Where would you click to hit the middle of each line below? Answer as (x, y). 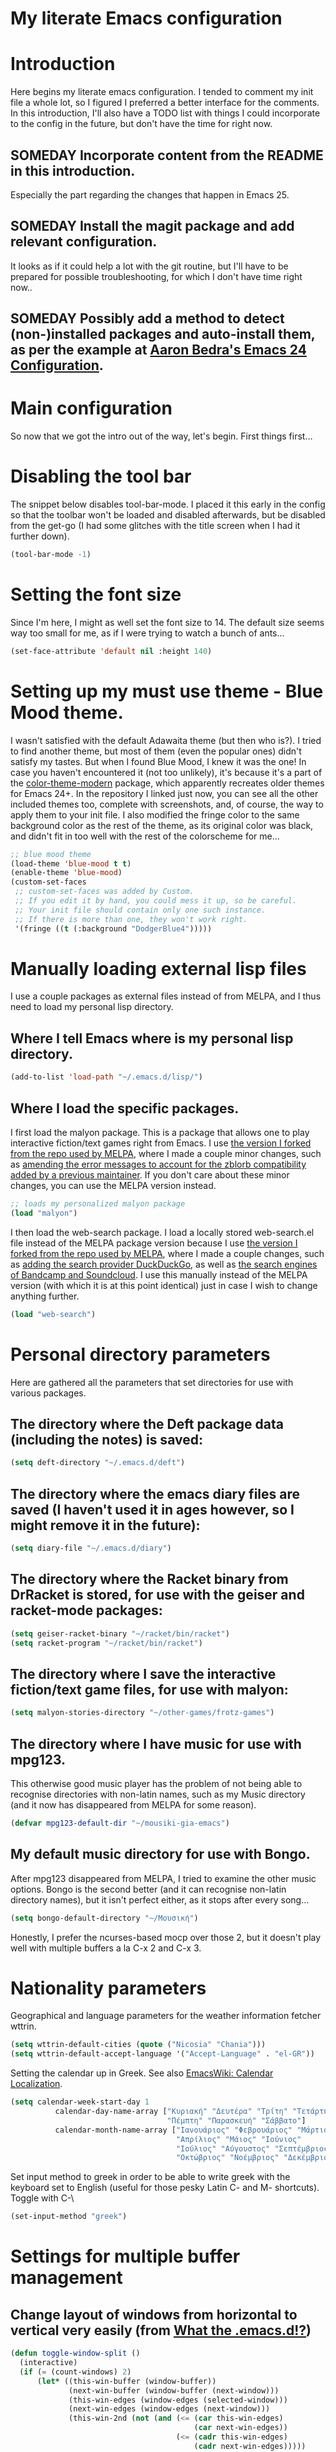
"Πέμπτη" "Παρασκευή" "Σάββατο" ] (236, 2120)
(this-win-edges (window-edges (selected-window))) (178, 2400)
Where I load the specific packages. (125, 1108)
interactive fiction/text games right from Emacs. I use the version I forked (161, 1143)
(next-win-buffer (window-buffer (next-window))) (174, 2390)
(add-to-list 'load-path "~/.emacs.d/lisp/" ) (106, 1077)
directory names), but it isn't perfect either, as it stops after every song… (160, 1899)
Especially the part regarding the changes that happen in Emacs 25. (150, 194)
